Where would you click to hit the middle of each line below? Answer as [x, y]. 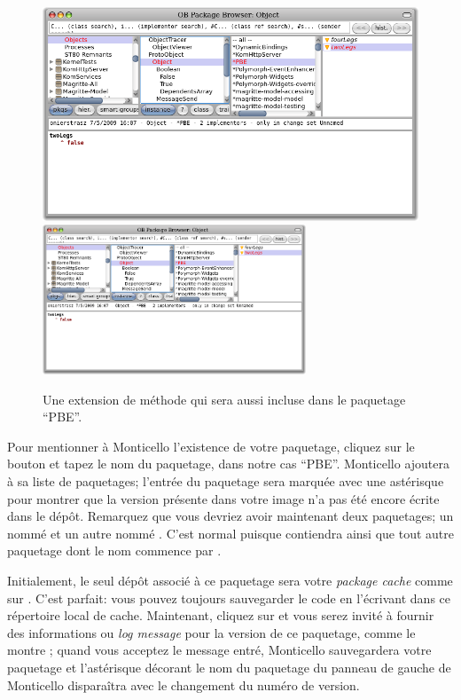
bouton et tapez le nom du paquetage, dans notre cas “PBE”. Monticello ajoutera [228, 464]
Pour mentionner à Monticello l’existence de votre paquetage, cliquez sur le [211, 446]
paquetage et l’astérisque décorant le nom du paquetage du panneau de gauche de [229, 667]
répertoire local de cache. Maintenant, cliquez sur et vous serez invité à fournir [221, 615]
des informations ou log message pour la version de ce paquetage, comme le [211, 632]
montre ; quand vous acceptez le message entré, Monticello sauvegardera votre [219, 650]
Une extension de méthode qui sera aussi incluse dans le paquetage [224, 399]
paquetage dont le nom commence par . [114, 551]
